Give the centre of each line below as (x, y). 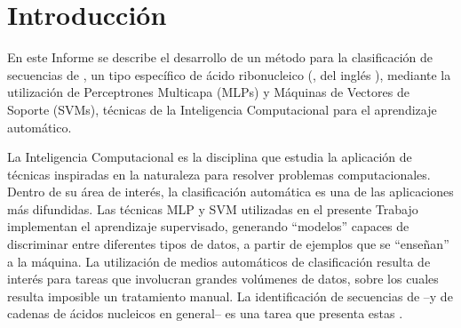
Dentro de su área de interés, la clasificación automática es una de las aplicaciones (230, 192)
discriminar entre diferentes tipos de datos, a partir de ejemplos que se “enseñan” (228, 244)
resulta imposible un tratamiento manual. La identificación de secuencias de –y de (230, 296)
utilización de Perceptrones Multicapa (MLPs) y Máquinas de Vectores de (208, 92)
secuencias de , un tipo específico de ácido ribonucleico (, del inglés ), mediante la (229, 74)
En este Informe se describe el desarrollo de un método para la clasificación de (220, 57)
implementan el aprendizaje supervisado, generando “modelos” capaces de (208, 226)
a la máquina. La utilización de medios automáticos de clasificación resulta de (219, 261)
